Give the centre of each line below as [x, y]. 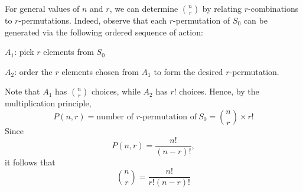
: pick [24, 52]
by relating [222, 8]
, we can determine [144, 8]
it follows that [30, 162]
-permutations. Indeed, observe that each [93, 20]
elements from [69, 52]
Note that [22, 91]
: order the [33, 71]
